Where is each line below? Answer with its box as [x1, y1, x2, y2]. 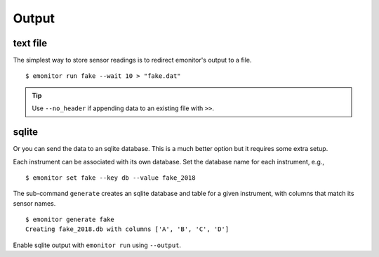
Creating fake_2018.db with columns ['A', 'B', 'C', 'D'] [25, 225, 230, 233]
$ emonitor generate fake [25, 216, 115, 224]
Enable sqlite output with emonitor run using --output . [13, 241, 182, 249]
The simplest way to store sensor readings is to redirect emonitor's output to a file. [13, 56, 252, 65]
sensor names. [13, 199, 56, 207]
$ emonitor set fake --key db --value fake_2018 [25, 173, 196, 182]
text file [13, 37, 48, 49]
